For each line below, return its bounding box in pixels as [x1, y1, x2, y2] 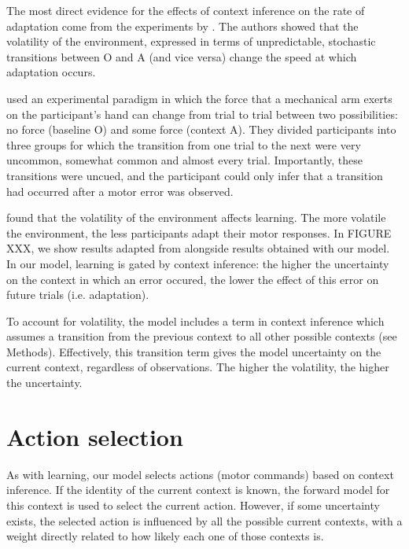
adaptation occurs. [6, 64, 96, 80]
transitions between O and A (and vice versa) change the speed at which [6, 48, 357, 64]
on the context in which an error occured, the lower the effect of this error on [6, 271, 379, 287]
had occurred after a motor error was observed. [6, 182, 234, 199]
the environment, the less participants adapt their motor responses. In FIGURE [6, 224, 392, 241]
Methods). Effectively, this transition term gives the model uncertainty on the [6, 343, 381, 359]
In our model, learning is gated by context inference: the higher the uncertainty [6, 255, 389, 271]
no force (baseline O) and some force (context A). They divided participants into [6, 121, 396, 138]
